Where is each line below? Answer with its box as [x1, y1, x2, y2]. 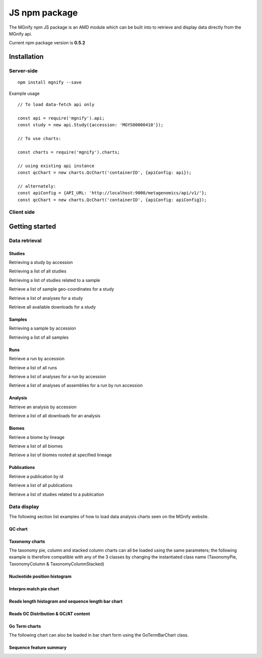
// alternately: [17, 183, 56, 189]
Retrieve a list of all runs [9, 364, 57, 370]
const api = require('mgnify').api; [17, 115, 105, 121]
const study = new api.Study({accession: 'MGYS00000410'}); [17, 122, 164, 128]
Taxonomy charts [9, 538, 46, 544]
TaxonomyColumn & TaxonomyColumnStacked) [9, 561, 104, 567]
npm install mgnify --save [17, 80, 82, 85]
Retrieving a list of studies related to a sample [9, 277, 100, 283]
